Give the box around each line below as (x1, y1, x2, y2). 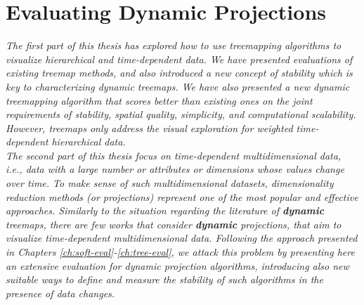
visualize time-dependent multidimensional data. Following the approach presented (6, 231, 358, 245)
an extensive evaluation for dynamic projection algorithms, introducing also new (6, 258, 349, 273)
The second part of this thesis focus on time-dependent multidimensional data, (6, 148, 342, 162)
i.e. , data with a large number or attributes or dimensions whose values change (6, 162, 344, 176)
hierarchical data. (51, 134, 126, 149)
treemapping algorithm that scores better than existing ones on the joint (6, 93, 313, 108)
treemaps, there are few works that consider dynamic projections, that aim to (6, 216, 342, 231)
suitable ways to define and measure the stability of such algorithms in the (6, 272, 323, 287)
